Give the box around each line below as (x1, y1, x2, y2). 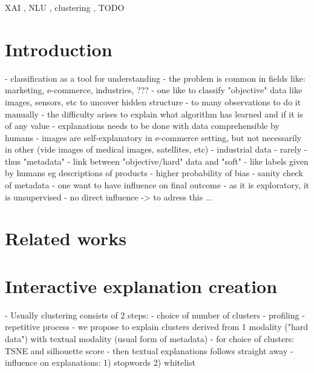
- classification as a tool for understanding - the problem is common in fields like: (5, 71, 306, 84)
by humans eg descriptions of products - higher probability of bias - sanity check (5, 167, 303, 179)
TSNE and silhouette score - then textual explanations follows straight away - (5, 344, 293, 357)
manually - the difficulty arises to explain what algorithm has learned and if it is (5, 107, 303, 120)
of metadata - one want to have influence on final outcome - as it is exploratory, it (5, 179, 310, 191)
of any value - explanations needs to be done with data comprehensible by (5, 119, 280, 132)
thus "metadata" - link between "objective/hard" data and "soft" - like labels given (5, 154, 309, 167)
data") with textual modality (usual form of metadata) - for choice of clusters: (5, 332, 295, 345)
